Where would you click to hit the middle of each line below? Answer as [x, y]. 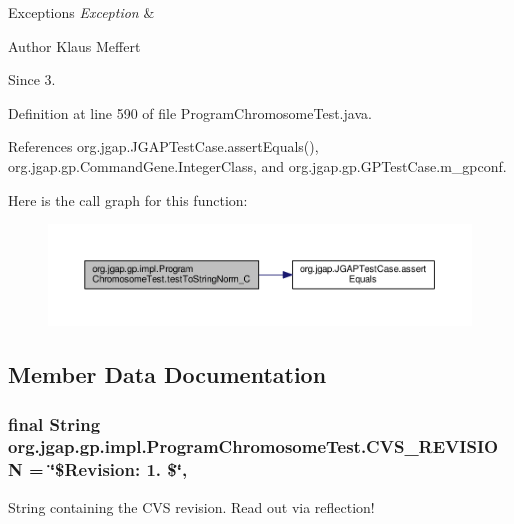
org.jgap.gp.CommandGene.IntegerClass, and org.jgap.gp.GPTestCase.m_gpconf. [257, 165]
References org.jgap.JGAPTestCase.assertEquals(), [163, 146]
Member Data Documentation [167, 374]
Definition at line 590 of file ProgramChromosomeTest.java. [190, 112]
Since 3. [32, 79]
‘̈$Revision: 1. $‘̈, [118, 469]
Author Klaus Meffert [74, 45]
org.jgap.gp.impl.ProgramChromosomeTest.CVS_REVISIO [253, 446]
